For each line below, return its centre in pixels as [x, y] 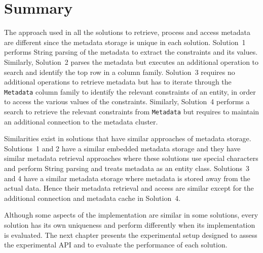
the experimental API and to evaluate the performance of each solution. [116, 245]
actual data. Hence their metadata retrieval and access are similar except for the [129, 188]
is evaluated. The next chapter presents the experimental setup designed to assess [131, 235]
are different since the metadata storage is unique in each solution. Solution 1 [125, 42]
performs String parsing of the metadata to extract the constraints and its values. [131, 52]
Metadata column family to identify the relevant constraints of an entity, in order [130, 91]
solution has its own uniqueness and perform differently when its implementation [130, 224]
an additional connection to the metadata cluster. [81, 121]
